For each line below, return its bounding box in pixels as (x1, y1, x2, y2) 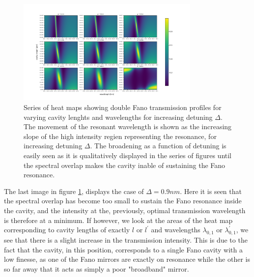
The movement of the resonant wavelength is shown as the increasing (24, 121, 232, 132)
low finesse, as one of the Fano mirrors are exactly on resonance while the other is (4, 254, 250, 264)
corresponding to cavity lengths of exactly (4, 224, 130, 235)
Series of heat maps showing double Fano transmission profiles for (24, 102, 222, 112)
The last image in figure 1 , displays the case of (4, 186, 144, 196)
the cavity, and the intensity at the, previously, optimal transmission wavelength (4, 205, 246, 215)
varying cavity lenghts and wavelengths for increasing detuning (24, 111, 213, 122)
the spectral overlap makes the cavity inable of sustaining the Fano (24, 160, 226, 170)
